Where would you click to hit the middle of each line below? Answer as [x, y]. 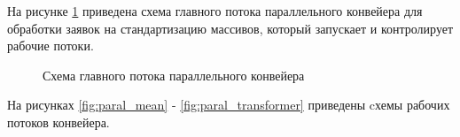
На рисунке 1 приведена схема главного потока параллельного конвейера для [215, 11]
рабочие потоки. [51, 46]
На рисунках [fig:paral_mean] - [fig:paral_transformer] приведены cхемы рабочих [229, 105]
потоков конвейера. [58, 122]
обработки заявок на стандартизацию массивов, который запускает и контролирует [230, 28]
